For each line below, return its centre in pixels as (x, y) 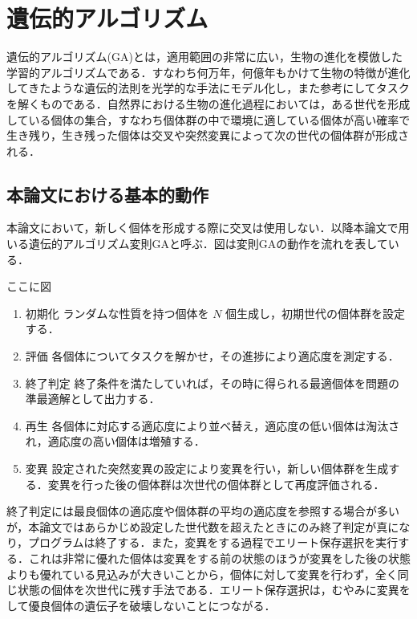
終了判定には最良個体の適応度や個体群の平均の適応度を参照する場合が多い (203, 511)
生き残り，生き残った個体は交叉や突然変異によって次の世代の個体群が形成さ (208, 135)
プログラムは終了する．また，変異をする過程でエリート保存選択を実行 (213, 542)
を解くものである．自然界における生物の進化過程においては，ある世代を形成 (208, 103)
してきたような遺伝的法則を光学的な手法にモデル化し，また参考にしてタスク (208, 88)
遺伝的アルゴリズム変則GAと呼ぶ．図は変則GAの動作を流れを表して (208, 244)
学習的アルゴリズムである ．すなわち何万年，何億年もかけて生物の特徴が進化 (208, 72)
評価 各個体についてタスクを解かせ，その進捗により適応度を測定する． (212, 356)
